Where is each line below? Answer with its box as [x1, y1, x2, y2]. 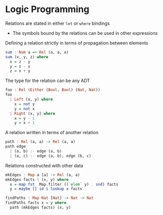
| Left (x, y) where [10, 97, 53, 102]
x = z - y [10, 59, 30, 64]
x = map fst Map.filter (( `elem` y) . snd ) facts [10, 182, 119, 187]
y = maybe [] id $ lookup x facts [10, 186, 82, 192]
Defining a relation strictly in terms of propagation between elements [5, 39, 148, 46]
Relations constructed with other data [5, 162, 83, 168]
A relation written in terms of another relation [5, 130, 98, 136]
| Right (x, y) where [10, 111, 56, 116]
